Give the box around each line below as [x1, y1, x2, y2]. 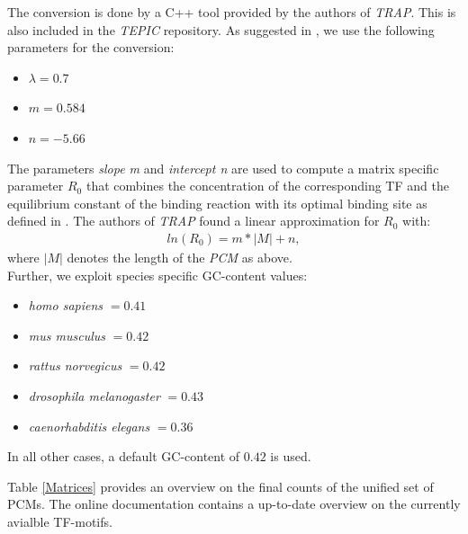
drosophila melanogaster [28, 386, 160, 405]
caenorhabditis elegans [28, 416, 150, 435]
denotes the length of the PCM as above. [67, 247, 292, 266]
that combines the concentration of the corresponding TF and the [85, 176, 449, 195]
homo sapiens [28, 296, 103, 315]
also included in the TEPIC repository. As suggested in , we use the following [7, 20, 435, 39]
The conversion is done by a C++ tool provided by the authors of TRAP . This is [7, 3, 456, 21]
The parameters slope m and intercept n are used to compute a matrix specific [7, 158, 439, 177]
